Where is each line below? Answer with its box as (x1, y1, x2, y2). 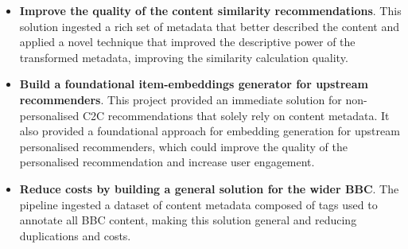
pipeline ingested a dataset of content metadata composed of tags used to (19, 196, 378, 212)
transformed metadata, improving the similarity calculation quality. (19, 49, 348, 65)
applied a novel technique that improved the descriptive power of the (19, 33, 356, 50)
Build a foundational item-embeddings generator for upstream (19, 76, 368, 92)
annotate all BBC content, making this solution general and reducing (19, 212, 357, 228)
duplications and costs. (19, 227, 131, 243)
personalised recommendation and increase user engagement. (19, 154, 315, 170)
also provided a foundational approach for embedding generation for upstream (19, 123, 400, 139)
